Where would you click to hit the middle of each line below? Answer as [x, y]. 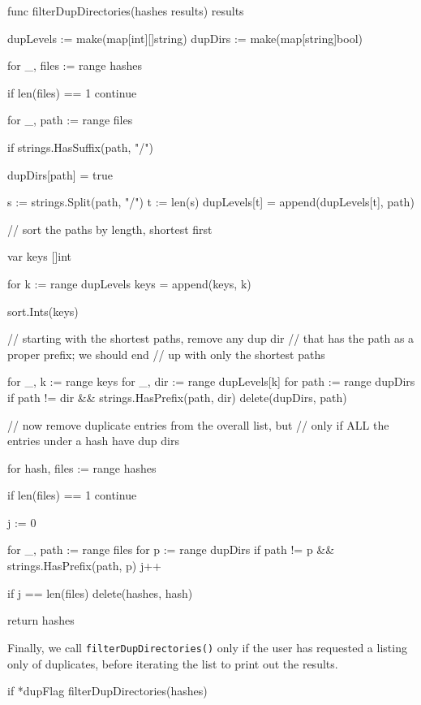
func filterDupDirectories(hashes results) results [126, 11]
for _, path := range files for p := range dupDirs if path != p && [171, 549]
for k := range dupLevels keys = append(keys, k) [129, 283]
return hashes [41, 620]
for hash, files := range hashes [82, 467]
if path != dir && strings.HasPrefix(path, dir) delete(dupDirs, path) [177, 397]
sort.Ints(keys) [43, 311]
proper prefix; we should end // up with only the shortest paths [166, 354]
